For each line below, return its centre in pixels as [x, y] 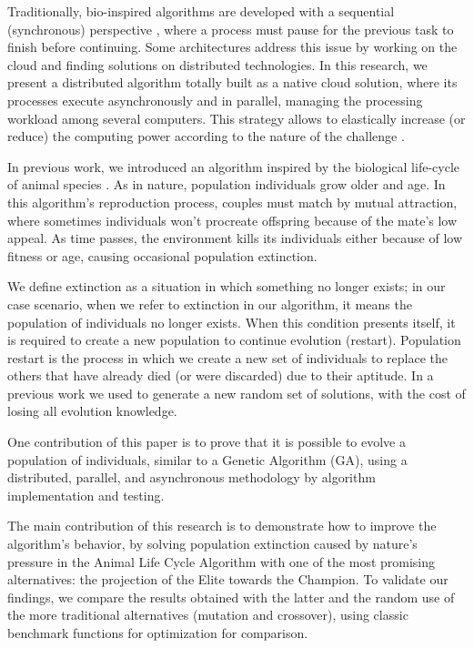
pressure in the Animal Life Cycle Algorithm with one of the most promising [222, 561]
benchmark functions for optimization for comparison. [158, 633]
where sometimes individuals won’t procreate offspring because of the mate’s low [232, 220]
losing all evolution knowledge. [92, 411]
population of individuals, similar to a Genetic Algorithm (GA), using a [207, 459]
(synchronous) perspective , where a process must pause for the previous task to [231, 29]
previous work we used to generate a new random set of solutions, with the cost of [237, 393]
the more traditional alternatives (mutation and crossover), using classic [208, 615]
